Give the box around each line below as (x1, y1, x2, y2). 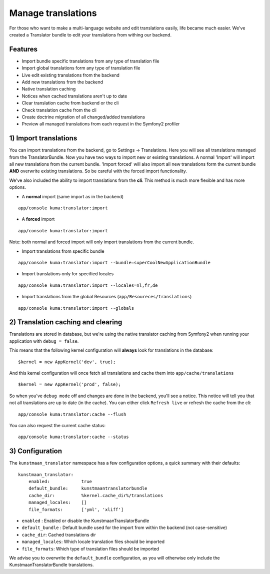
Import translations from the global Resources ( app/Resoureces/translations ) (21, 294, 192, 300)
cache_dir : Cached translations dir (21, 532, 96, 538)
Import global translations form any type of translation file (21, 65, 140, 71)
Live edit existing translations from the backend (21, 72, 119, 78)
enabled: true (28, 479, 92, 485)
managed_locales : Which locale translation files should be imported (21, 539, 165, 545)
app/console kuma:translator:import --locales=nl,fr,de (18, 282, 158, 288)
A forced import (21, 216, 55, 222)
